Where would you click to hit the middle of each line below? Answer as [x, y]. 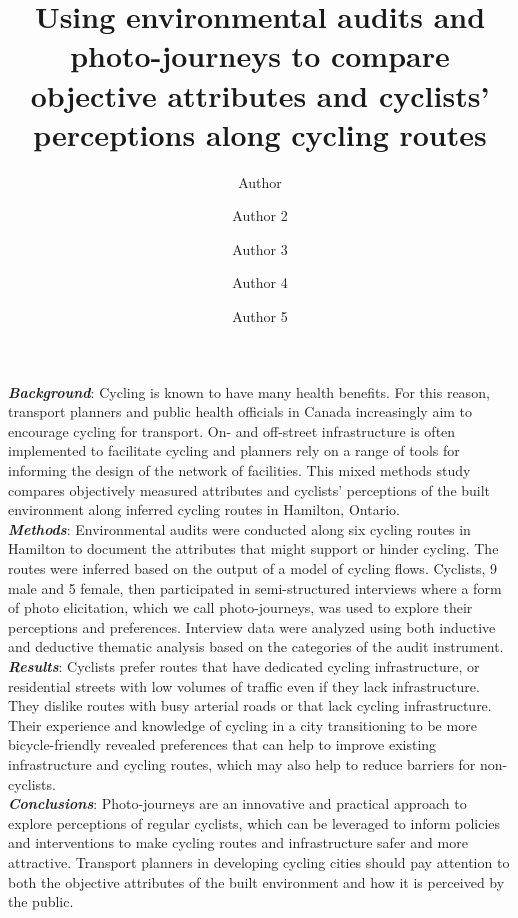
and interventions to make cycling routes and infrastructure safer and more [238, 842]
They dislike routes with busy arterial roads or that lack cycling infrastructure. [250, 705]
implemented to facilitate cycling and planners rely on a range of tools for [234, 450]
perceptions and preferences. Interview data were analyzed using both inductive [252, 626]
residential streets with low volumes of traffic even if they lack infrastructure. [244, 685]
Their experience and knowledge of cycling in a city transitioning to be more [242, 724]
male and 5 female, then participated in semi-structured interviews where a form [255, 587]
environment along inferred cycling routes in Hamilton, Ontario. [204, 509]
